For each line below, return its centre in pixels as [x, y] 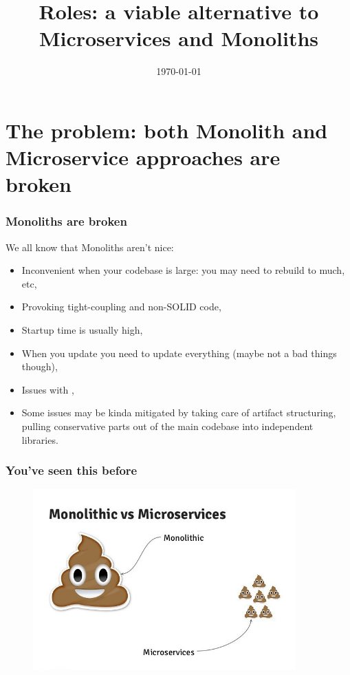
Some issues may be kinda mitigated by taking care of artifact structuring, [179, 412]
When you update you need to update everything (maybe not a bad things [179, 353]
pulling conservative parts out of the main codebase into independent [167, 426]
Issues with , [48, 389]
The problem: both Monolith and [167, 130]
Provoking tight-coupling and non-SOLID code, [121, 307]
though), [40, 366]
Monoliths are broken [66, 221]
